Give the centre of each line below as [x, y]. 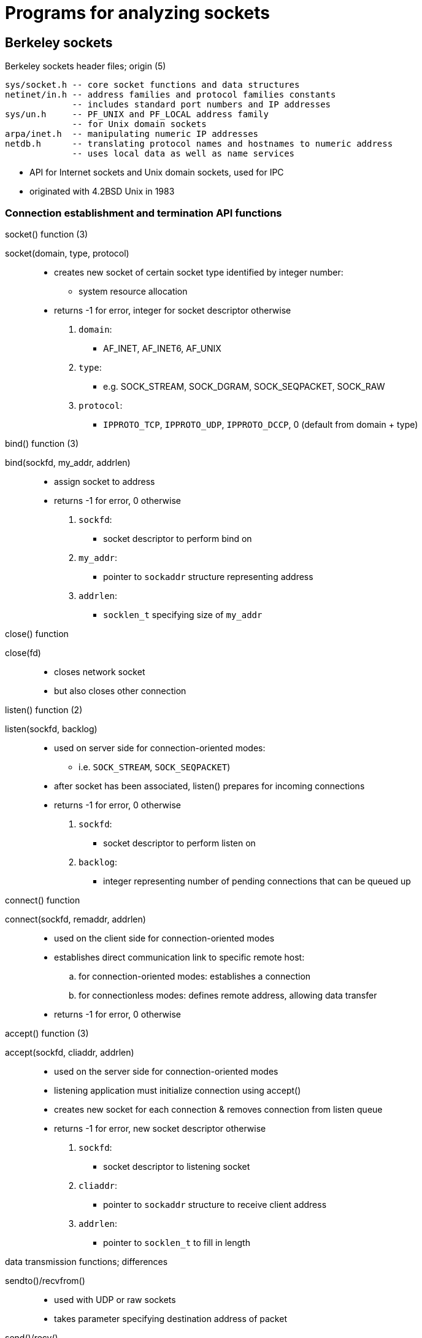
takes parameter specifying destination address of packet [171, 1318]
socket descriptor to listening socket [177, 1166]
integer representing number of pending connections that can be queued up [257, 881]
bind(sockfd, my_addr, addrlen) [68, 462]
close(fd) [23, 652]
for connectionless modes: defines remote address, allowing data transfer [228, 995]
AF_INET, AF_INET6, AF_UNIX [162, 348]
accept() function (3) [47, 1033]
